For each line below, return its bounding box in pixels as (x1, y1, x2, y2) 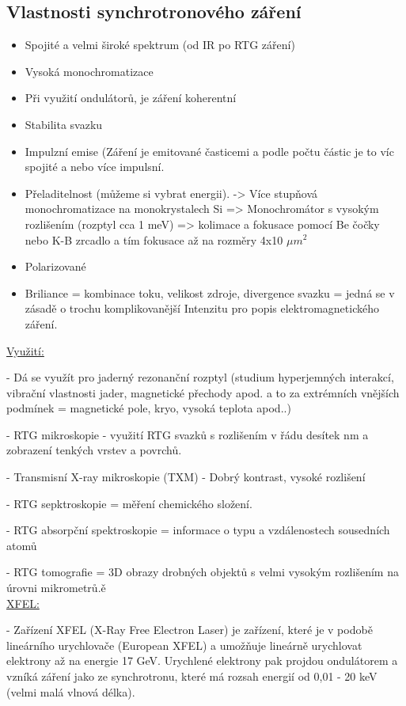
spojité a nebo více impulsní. (25, 158, 165, 175)
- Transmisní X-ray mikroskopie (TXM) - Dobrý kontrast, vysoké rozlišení (6, 469, 366, 485)
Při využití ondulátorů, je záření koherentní (25, 89, 237, 106)
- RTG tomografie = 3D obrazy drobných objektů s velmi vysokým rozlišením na (6, 564, 399, 580)
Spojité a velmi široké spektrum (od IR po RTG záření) (25, 36, 295, 53)
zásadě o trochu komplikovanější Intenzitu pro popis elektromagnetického (25, 300, 379, 317)
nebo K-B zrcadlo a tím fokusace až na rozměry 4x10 (25, 231, 283, 248)
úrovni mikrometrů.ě (6, 579, 106, 596)
